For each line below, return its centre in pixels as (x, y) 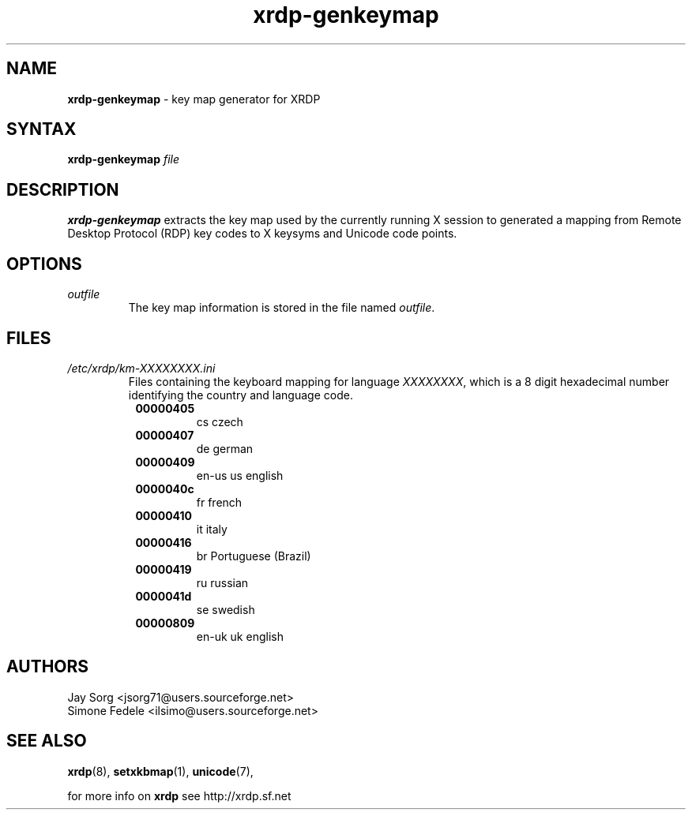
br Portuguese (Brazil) (254, 556)
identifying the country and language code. (241, 395)
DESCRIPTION (63, 189)
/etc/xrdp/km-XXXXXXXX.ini (141, 368)
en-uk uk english (240, 636)
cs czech (220, 421)
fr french (219, 502)
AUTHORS (48, 667)
